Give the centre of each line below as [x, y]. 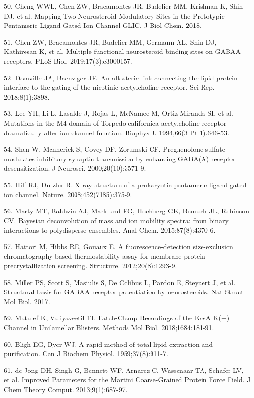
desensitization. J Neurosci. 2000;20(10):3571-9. [75, 168]
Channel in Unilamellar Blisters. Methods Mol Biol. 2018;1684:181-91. [109, 328]
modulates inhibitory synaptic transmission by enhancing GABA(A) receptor [120, 158]
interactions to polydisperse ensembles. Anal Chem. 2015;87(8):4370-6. [110, 230]
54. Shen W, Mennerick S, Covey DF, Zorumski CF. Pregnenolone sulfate [115, 149]
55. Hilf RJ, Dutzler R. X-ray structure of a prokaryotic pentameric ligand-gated [125, 184]
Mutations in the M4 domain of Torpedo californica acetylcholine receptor [115, 122]
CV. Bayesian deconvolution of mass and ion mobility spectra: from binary [116, 220]
